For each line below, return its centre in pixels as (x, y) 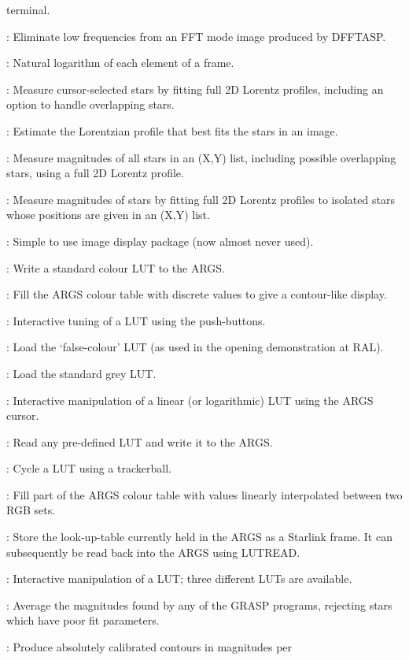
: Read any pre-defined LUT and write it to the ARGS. (140, 441)
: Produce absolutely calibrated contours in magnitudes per (149, 647)
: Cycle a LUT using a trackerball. (89, 468)
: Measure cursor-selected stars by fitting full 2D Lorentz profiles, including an (195, 89)
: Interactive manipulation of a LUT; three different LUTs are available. (179, 578)
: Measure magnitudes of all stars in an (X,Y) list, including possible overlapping (201, 157)
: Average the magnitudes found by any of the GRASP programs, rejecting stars (199, 604)
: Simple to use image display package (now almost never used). (160, 241)
